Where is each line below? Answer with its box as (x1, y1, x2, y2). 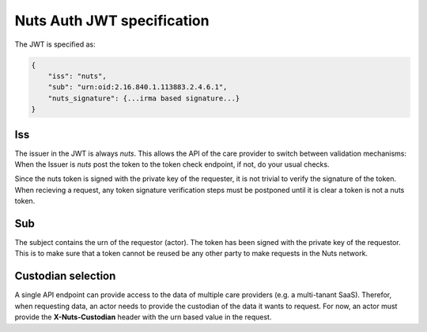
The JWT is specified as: (14, 40, 96, 49)
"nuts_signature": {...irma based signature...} (47, 93, 240, 103)
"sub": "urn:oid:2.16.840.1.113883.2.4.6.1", (47, 83, 228, 92)
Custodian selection (14, 270, 116, 283)
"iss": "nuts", (47, 71, 107, 81)
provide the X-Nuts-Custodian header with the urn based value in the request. (14, 312, 272, 322)
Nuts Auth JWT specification (14, 12, 210, 29)
